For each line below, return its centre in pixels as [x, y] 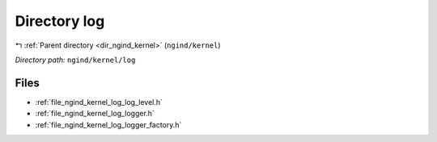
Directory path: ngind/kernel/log [75, 60]
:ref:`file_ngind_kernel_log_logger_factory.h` [108, 124]
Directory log [60, 21]
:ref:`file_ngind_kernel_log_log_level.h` [99, 102]
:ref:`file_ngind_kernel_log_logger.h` [95, 114]
